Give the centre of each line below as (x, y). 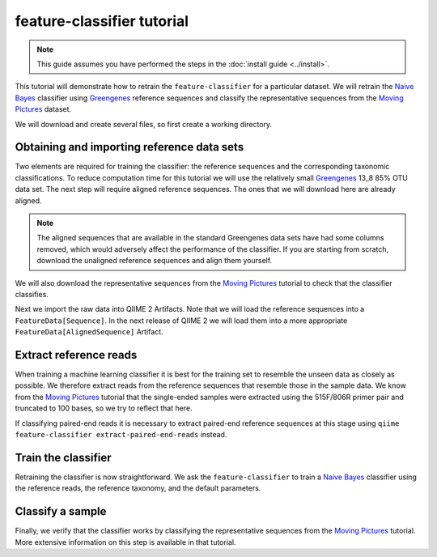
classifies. (32, 294)
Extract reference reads (76, 355)
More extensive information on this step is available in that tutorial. (125, 542)
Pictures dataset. (43, 109)
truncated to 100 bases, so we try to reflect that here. (104, 408)
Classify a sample (61, 511)
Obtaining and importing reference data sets (129, 147)
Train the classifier (64, 457)
